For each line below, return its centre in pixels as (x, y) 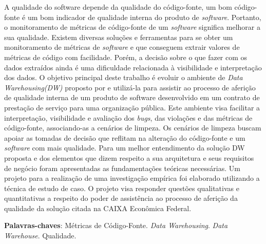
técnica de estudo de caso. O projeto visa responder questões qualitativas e (122, 188)
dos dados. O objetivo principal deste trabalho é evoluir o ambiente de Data (123, 77)
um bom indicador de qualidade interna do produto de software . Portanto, (144, 17)
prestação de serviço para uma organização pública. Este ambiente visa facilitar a (132, 107)
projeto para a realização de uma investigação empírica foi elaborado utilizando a (132, 178)
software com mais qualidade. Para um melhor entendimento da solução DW (125, 148)
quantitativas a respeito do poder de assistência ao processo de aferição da (121, 198)
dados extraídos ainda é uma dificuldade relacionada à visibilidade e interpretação (133, 67)
